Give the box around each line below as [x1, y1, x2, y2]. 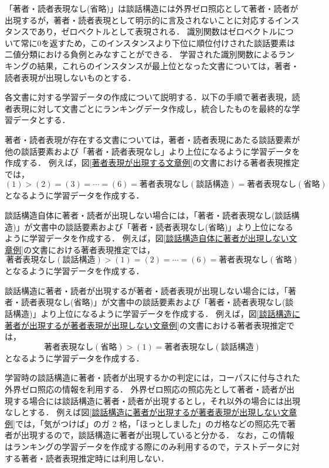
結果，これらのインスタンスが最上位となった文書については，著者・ [37, 59, 299, 71]
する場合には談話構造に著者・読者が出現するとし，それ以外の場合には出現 [12, 394, 300, 406]
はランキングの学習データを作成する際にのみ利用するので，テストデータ [5, 440, 284, 452]
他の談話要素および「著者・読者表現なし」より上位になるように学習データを [5, 145, 300, 157]
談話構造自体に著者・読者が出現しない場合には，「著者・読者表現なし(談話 [5, 209, 291, 221]
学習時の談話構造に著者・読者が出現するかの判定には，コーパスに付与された [5, 371, 300, 384]
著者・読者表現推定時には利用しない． [21, 452, 169, 464]
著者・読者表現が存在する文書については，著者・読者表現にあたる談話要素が [5, 133, 300, 145]
